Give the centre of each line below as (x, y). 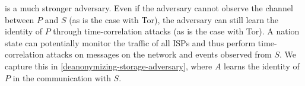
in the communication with (62, 77)
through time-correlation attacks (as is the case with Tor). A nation (176, 31)
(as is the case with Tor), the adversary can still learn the (174, 19)
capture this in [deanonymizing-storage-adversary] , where (109, 66)
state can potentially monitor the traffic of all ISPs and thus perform (130, 42)
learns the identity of (262, 66)
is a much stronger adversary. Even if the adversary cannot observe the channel (149, 8)
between (20, 19)
